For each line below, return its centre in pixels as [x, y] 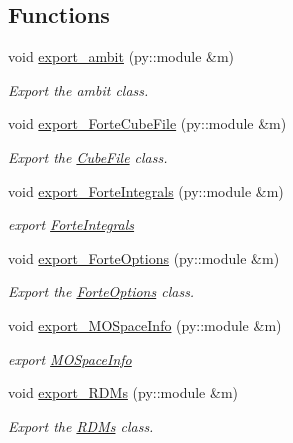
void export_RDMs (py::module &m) [123, 392]
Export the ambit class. [78, 89]
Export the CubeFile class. [88, 156]
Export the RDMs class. [81, 425]
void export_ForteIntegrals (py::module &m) [146, 190]
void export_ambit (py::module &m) [121, 56]
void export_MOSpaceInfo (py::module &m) [145, 324]
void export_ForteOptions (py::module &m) [144, 257]
